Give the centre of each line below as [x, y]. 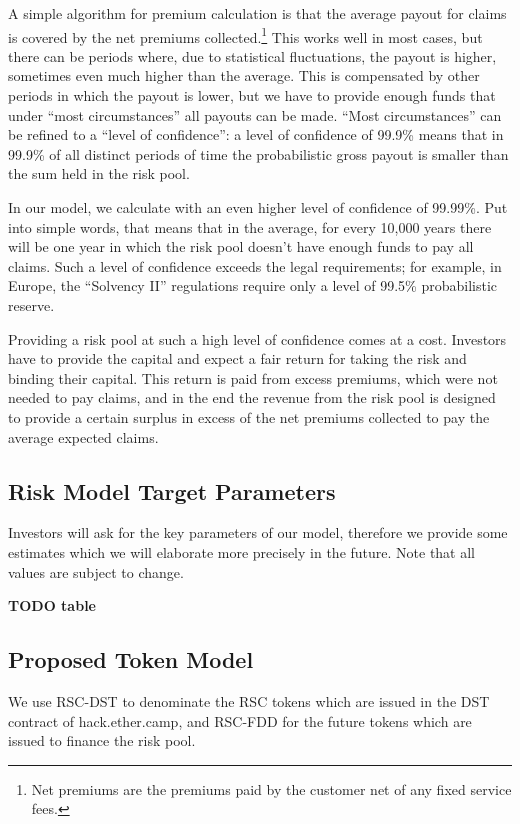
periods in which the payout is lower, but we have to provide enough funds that [252, 95]
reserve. [31, 304]
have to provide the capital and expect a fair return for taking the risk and [237, 358]
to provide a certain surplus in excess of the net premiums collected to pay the [249, 416]
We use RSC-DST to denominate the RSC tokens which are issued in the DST [249, 700]
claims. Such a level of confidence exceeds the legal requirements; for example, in [255, 265]
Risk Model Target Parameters [172, 490]
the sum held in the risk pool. [99, 173]
